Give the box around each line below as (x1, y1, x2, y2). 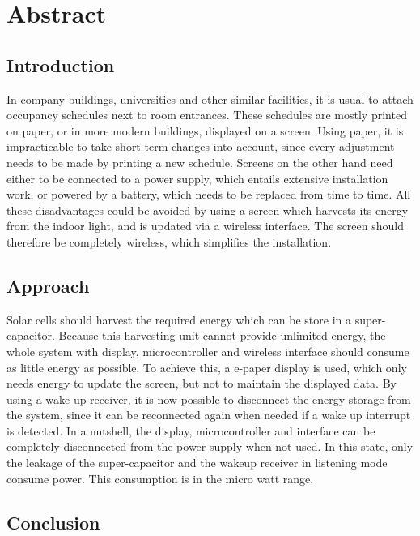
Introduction (6, 52, 115, 77)
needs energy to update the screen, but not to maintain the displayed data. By (6, 375, 397, 392)
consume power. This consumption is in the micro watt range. (6, 470, 314, 487)
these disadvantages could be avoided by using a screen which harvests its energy (6, 201, 409, 218)
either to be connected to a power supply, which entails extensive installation (6, 169, 388, 187)
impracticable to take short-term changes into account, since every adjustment (6, 138, 395, 155)
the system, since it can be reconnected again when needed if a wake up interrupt (6, 406, 411, 423)
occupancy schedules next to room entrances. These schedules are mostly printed (6, 106, 407, 123)
